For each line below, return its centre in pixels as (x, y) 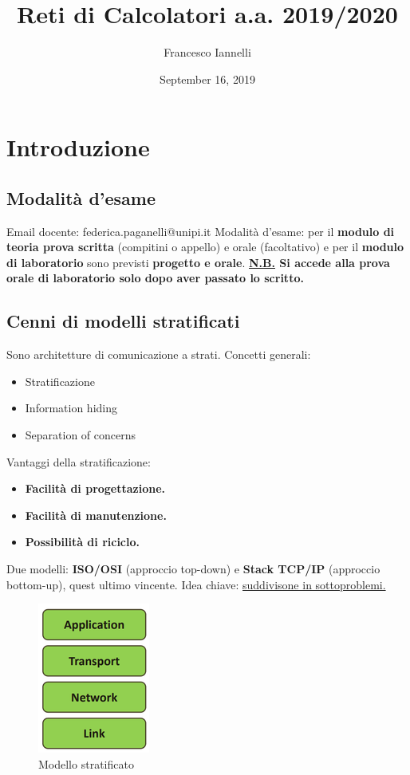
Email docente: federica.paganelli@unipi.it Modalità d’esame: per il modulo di (201, 231)
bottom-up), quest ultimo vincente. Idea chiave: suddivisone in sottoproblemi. (196, 584)
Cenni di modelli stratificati (123, 321)
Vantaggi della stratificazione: (79, 461)
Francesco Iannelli (207, 52)
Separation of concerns (81, 435)
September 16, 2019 (207, 79)
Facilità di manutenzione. (96, 515)
